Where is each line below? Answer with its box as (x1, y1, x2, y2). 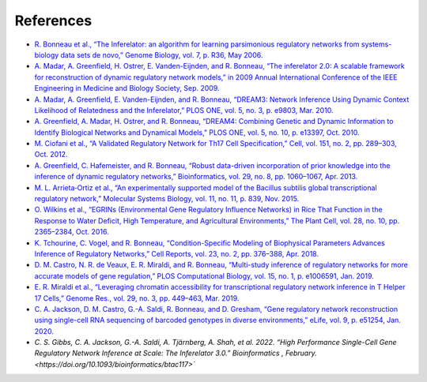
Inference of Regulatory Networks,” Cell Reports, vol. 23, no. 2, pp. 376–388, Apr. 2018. (34, 249, 319, 258)
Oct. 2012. (34, 150, 68, 159)
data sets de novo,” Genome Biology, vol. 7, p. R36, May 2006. (60, 50, 263, 59)
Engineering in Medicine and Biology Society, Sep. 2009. (34, 84, 221, 93)
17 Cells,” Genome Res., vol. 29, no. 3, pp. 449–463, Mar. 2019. (34, 293, 240, 303)
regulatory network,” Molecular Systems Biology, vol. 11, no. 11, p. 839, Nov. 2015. (34, 194, 300, 204)
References (14, 12, 93, 29)
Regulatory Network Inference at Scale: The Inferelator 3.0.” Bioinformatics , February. (34, 348, 317, 358)
